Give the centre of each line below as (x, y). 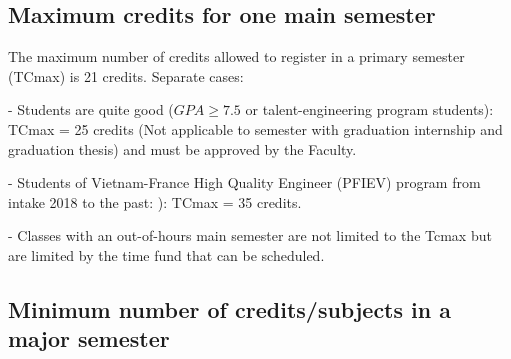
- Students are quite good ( (91, 109)
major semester (89, 338)
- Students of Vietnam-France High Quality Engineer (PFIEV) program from (244, 182)
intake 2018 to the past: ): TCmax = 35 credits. (155, 201)
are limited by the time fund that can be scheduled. (166, 254)
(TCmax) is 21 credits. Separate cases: (126, 75)
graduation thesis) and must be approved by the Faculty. (182, 148)
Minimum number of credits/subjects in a (229, 308)
